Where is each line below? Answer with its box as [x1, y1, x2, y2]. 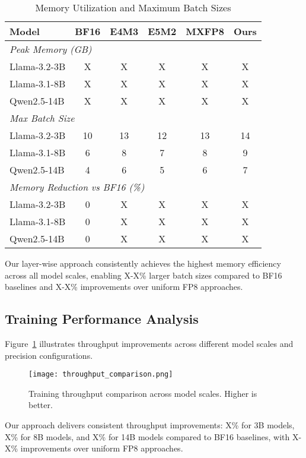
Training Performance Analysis [5, 309, 199, 328]
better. [28, 399, 53, 411]
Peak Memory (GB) [9, 42, 92, 56]
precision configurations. [5, 349, 93, 361]
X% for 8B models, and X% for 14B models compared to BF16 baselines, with [5, 430, 290, 443]
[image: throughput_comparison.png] [28, 370, 173, 379]
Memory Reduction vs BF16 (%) [9, 180, 145, 194]
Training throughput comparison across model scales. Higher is [28, 387, 257, 399]
